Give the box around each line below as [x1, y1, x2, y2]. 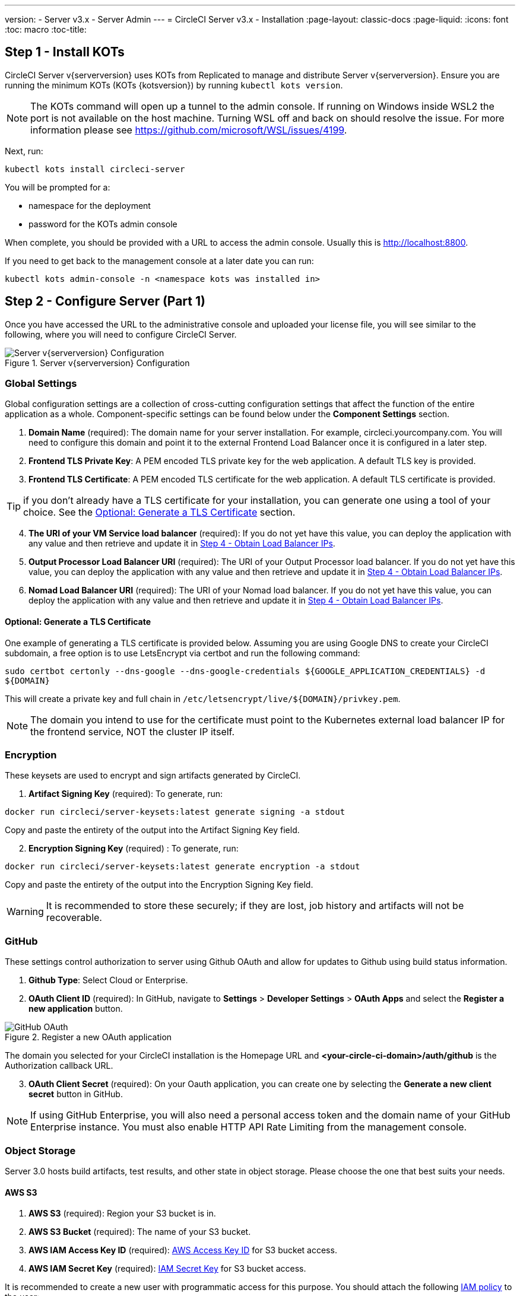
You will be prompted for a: [5, 182, 110, 192]
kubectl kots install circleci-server [5, 164, 185, 174]
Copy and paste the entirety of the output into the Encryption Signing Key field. [5, 879, 313, 890]
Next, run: [5, 145, 43, 156]
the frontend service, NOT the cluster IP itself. [30, 725, 235, 738]
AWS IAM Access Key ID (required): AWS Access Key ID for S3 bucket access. [28, 1245, 337, 1256]
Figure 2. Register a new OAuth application [5, 1032, 172, 1043]
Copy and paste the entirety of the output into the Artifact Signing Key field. [5, 825, 300, 836]
